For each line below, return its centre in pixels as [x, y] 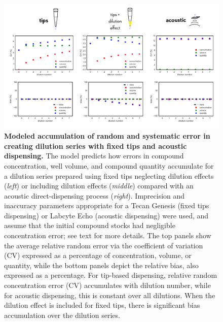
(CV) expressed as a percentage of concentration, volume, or [98, 255]
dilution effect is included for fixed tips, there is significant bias [102, 305]
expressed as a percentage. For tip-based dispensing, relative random [111, 275]
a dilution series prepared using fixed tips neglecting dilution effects [109, 175]
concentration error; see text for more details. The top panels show [108, 235]
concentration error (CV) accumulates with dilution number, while [107, 285]
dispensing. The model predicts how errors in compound [94, 156]
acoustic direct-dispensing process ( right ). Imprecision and [95, 195]
